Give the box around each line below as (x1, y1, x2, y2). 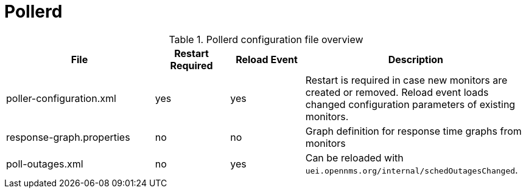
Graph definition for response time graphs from (305, 124, 522, 137)
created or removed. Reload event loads (305, 86, 489, 98)
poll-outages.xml (6, 157, 83, 170)
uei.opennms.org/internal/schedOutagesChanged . (305, 163, 518, 176)
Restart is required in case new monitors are (305, 73, 508, 86)
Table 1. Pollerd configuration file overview (169, 33, 363, 46)
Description (388, 53, 444, 66)
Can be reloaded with (305, 151, 404, 164)
